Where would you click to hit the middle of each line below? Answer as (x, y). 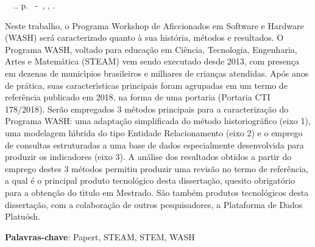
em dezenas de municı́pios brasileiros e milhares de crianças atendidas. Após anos (157, 73)
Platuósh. (23, 216)
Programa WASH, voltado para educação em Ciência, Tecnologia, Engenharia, (151, 49)
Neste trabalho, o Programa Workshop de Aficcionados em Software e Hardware (154, 25)
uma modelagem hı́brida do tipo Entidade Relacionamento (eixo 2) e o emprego (154, 132)
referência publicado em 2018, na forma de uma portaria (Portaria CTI (138, 97)
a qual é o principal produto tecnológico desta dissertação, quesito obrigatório (150, 180)
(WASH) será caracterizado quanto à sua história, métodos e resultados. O (144, 37)
